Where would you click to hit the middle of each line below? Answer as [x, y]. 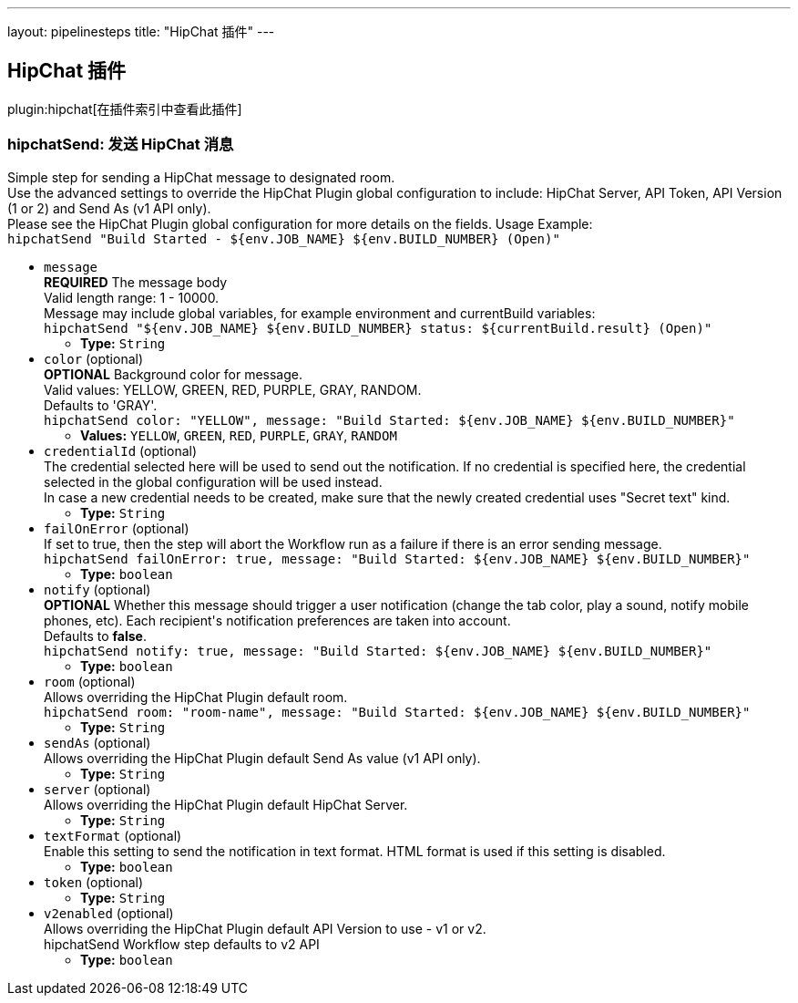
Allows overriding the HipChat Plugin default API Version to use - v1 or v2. [265, 928]
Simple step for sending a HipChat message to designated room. [201, 177]
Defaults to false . [95, 636]
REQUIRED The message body [136, 282]
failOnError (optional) [117, 528]
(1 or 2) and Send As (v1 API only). [109, 208]
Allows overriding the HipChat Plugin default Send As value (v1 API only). [262, 758]
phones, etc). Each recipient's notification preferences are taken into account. [277, 620]
